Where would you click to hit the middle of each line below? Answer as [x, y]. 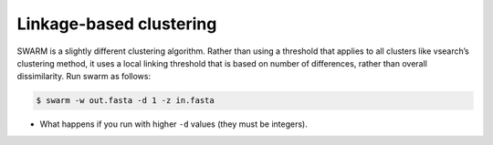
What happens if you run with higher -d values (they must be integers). [173, 124]
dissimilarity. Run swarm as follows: [84, 77]
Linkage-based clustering [117, 24]
